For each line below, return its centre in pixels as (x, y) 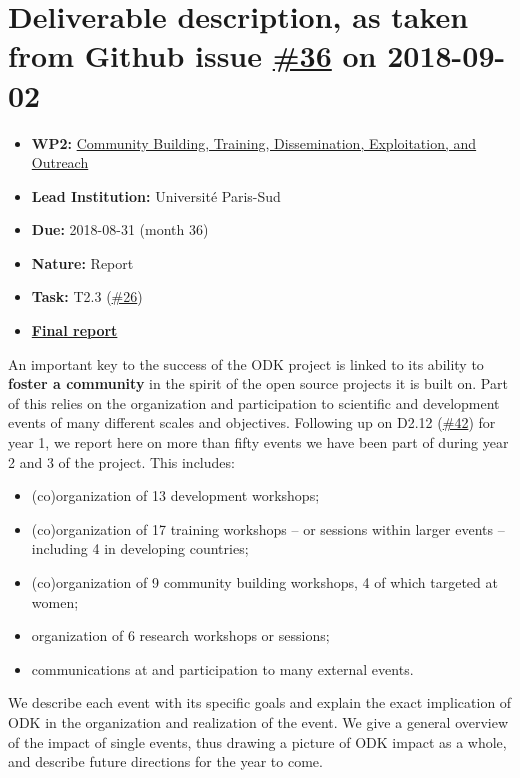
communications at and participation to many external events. (222, 668)
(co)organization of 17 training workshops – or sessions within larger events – (268, 528)
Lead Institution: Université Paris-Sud (156, 195)
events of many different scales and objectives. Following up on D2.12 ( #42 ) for (252, 422)
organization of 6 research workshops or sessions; (180, 635)
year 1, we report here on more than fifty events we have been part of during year (258, 442)
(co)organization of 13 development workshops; (175, 495)
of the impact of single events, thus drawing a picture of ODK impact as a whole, (257, 741)
